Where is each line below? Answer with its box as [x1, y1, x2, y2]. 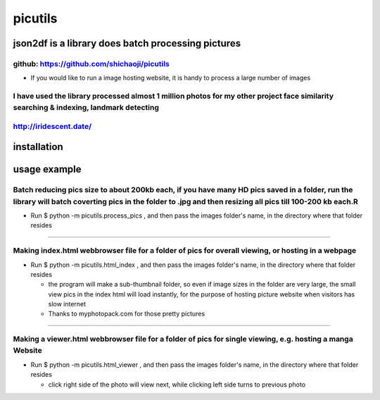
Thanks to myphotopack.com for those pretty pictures [48, 310, 205, 318]
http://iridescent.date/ [13, 121, 92, 131]
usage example [13, 163, 82, 175]
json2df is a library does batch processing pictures [13, 37, 241, 49]
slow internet [48, 300, 87, 308]
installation [13, 141, 63, 153]
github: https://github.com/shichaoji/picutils [13, 58, 170, 68]
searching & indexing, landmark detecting [13, 103, 160, 113]
